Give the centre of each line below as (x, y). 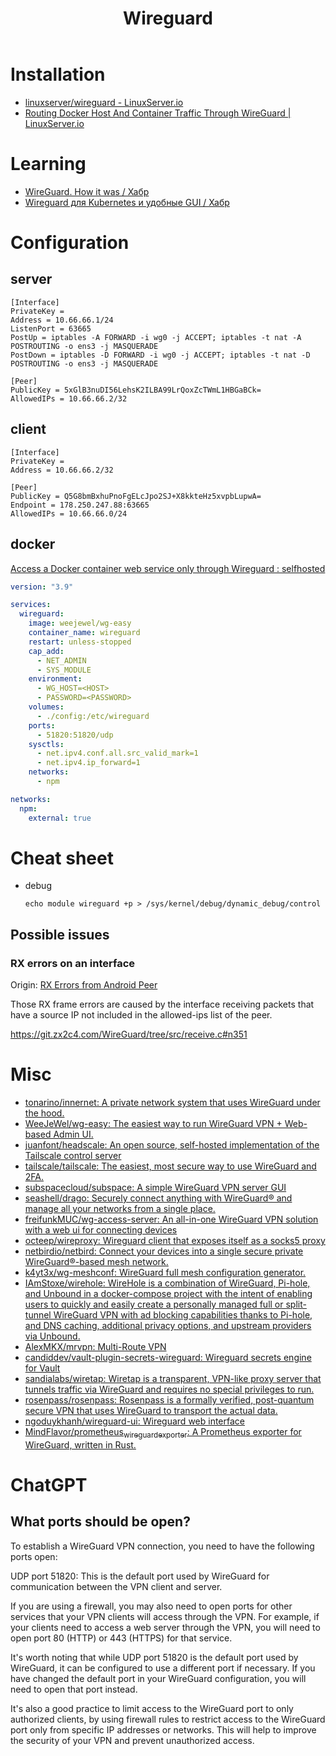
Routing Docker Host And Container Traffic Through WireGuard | (158, 113)
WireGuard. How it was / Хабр (87, 191)
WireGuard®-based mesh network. (96, 1262)
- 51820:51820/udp (75, 735)
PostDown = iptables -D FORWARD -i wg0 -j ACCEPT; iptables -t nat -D (160, 355)
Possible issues (60, 934)
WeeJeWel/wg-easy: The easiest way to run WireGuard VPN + (153, 1124)
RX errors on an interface (73, 963)
